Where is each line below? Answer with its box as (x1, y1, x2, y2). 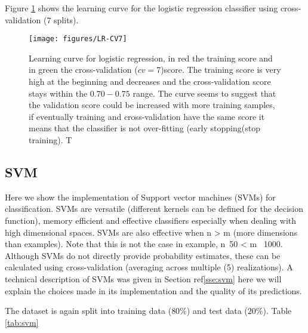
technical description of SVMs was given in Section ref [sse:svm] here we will (5, 272, 282, 285)
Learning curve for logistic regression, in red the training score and (29, 51, 273, 64)
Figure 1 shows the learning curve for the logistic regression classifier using (5, 2, 278, 14)
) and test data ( (186, 304, 248, 317)
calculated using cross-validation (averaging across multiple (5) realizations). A (5, 261, 293, 273)
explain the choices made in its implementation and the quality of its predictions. (5, 284, 302, 297)
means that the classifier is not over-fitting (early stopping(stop (29, 122, 260, 134)
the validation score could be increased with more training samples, (29, 98, 275, 111)
